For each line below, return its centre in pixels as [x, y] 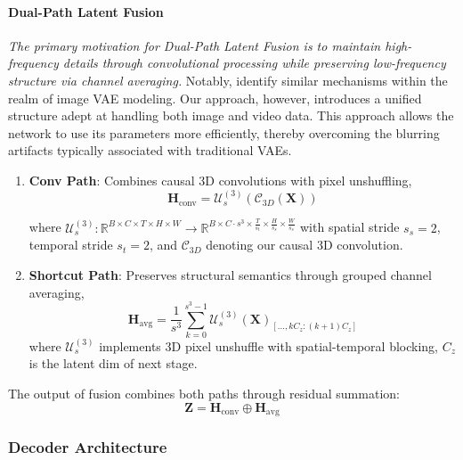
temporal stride [71, 245]
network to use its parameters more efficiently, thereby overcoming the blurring [224, 132]
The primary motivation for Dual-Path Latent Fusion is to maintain [195, 45]
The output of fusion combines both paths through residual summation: [204, 394]
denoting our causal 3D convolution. [305, 245]
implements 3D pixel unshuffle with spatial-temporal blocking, [268, 345]
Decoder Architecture [88, 446]
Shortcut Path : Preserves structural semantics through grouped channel [230, 274]
